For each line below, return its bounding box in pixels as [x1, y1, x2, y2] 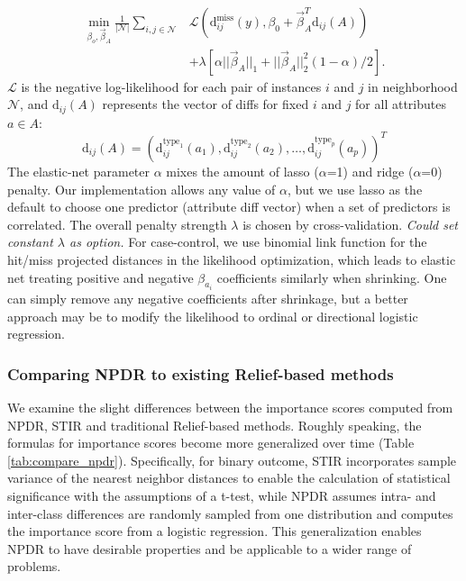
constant [7, 232, 53, 251]
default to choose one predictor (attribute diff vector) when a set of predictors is [7, 197, 451, 216]
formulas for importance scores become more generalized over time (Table [7, 433, 415, 452]
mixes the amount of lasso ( [166, 161, 319, 180]
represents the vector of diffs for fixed [102, 95, 309, 113]
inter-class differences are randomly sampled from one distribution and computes [7, 504, 453, 522]
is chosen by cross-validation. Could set [242, 214, 459, 233]
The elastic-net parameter [7, 161, 151, 180]
